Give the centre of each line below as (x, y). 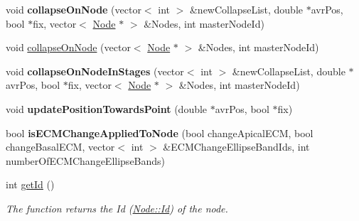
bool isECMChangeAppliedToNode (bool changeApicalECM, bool (160, 133)
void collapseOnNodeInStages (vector (95, 71)
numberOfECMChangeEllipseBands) (86, 160)
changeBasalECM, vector (60, 147)
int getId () (30, 184)
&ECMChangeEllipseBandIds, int (236, 147)
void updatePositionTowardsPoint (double (107, 108)
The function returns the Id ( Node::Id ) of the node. (117, 208)
